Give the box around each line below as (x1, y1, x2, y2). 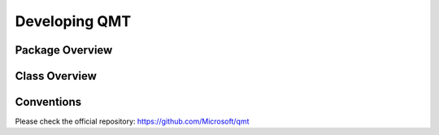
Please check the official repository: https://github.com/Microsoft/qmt (15, 116, 250, 126)
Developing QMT (15, 12, 132, 30)
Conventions (15, 95, 82, 109)
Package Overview (15, 43, 113, 57)
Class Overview (15, 69, 98, 83)
